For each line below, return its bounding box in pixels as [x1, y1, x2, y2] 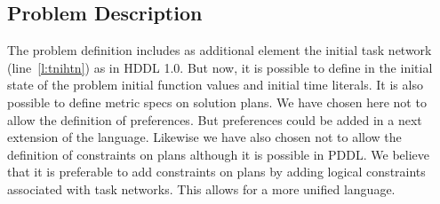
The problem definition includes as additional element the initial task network [7, 41, 432, 59]
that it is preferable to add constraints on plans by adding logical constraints [7, 162, 426, 181]
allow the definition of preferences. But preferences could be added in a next [7, 110, 422, 129]
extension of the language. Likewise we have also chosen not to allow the [7, 128, 402, 146]
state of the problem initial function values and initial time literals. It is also [7, 75, 423, 94]
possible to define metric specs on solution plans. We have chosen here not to [7, 92, 427, 111]
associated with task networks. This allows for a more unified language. [7, 179, 396, 198]
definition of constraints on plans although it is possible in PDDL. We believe [7, 145, 429, 163]
